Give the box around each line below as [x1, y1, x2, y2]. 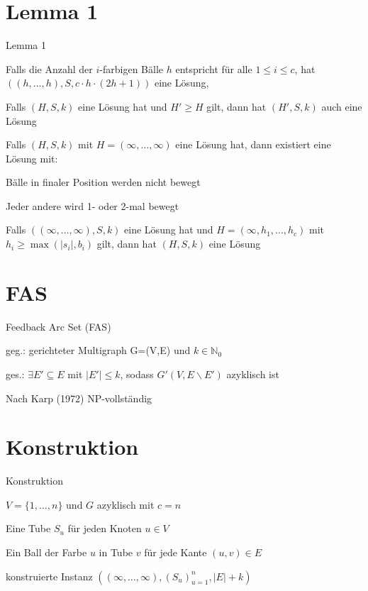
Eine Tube [6, 521, 51, 536]
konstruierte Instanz [6, 568, 93, 583]
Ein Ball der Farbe [6, 545, 87, 560]
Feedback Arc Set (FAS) [6, 319, 111, 333]
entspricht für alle [175, 61, 252, 76]
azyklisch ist [226, 366, 279, 381]
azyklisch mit [96, 497, 155, 512]
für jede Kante [144, 545, 207, 560]
